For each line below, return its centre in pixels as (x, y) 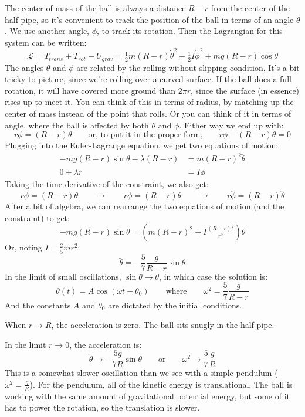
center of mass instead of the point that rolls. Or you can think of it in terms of (148, 113)
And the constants (38, 305)
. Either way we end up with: (231, 125)
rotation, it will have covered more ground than (90, 90)
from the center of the (250, 8)
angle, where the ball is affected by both (77, 125)
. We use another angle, (47, 31)
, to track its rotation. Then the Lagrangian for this (190, 31)
